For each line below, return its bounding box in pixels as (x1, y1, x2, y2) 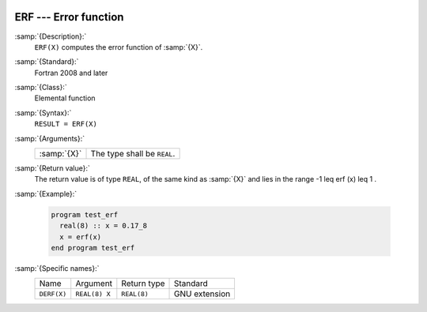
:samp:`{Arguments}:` (14, 133, 85, 143)
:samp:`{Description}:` (14, 32, 87, 41)
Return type (121, 278, 165, 289)
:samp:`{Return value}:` (14, 164, 91, 173)
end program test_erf (51, 243, 135, 252)
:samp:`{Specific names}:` (14, 263, 100, 273)
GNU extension (174, 288, 231, 299)
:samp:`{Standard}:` (14, 57, 79, 66)
